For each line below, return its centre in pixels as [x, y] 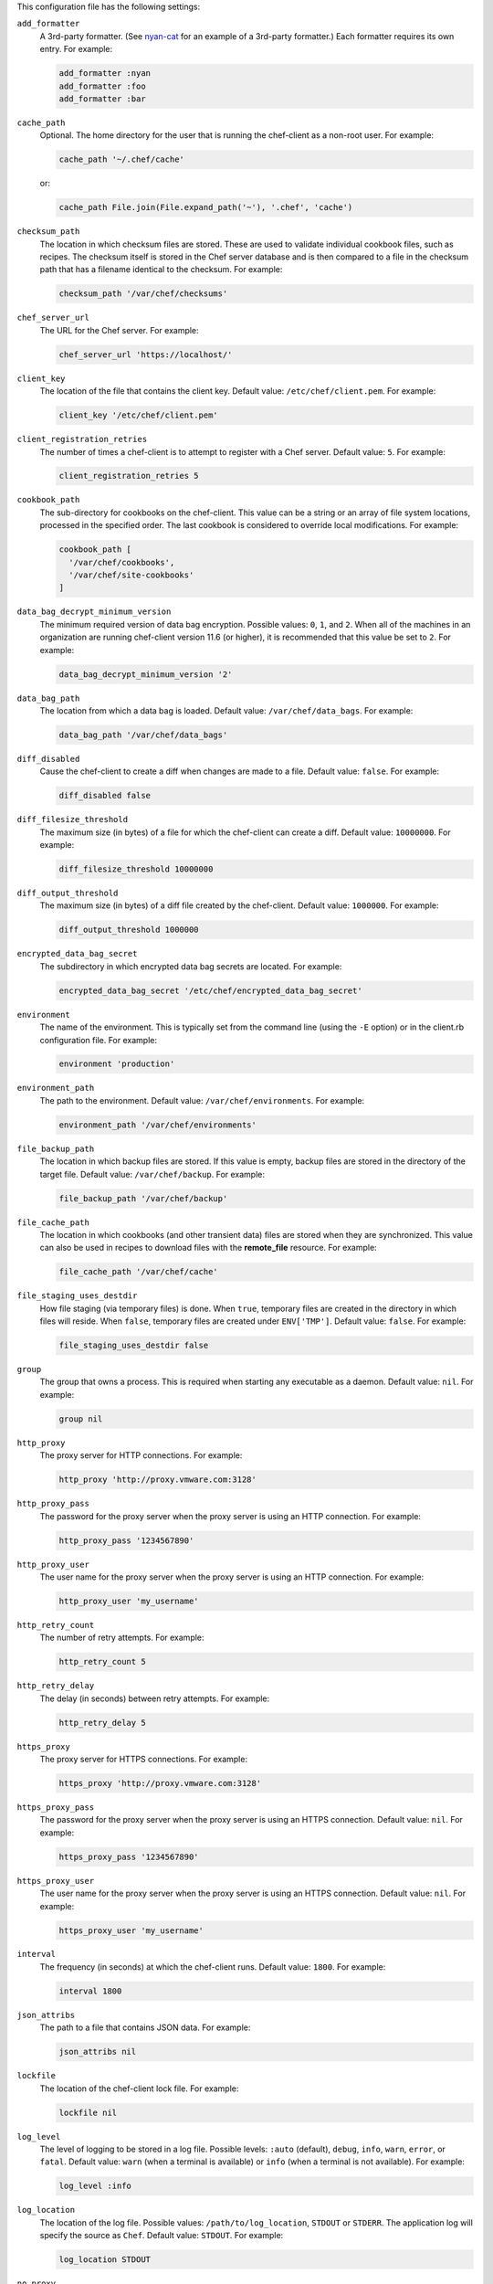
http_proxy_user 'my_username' [129, 1601]
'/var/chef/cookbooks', [122, 562]
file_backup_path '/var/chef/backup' [143, 1198]
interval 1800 [90, 1991]
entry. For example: [76, 49]
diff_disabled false [105, 796]
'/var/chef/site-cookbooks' [131, 575]
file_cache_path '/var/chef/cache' [138, 1272]
